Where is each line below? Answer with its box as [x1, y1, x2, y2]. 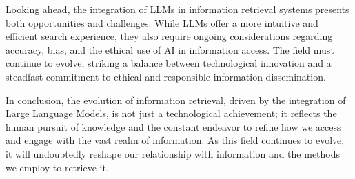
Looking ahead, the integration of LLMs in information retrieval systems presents [6, 2, 349, 16]
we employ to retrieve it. [6, 160, 109, 174]
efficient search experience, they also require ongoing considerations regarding [6, 29, 333, 43]
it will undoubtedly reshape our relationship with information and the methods [6, 146, 341, 160]
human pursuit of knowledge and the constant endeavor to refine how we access [6, 119, 341, 134]
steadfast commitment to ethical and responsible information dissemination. [6, 69, 326, 83]
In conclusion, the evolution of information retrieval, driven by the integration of [6, 92, 346, 107]
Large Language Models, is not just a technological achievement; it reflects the [6, 106, 337, 120]
